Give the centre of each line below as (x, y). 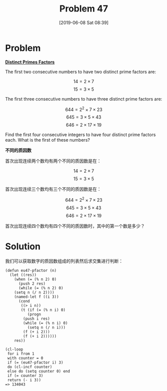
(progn (34, 314)
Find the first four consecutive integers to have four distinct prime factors (81, 135)
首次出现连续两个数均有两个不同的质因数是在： (53, 161)
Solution (23, 247)
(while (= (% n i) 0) (46, 323)
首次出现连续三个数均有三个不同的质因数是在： (53, 189)
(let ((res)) (23, 275)
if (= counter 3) (25, 375)
